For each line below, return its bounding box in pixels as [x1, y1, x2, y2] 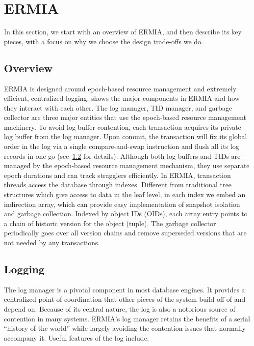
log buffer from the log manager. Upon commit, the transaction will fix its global [4, 131, 247, 142]
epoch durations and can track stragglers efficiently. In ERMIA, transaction [4, 170, 231, 180]
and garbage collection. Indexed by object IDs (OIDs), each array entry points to [4, 208, 248, 219]
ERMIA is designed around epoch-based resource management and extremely [4, 83, 237, 93]
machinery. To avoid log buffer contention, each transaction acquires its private [4, 121, 241, 132]
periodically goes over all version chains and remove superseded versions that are [4, 228, 247, 238]
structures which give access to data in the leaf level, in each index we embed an [4, 189, 246, 200]
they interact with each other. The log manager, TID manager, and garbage [4, 102, 232, 113]
